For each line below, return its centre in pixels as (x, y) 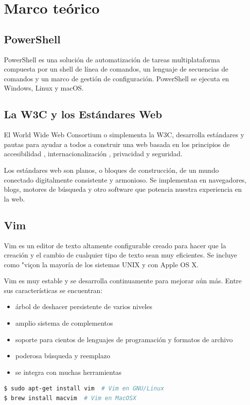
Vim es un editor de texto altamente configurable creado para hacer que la (115, 245)
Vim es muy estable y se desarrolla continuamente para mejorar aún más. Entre (123, 281)
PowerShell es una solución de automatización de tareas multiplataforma (112, 59)
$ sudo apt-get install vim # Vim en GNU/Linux (84, 389)
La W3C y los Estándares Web (83, 114)
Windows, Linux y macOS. (44, 88)
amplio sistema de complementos (64, 323)
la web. (15, 198)
